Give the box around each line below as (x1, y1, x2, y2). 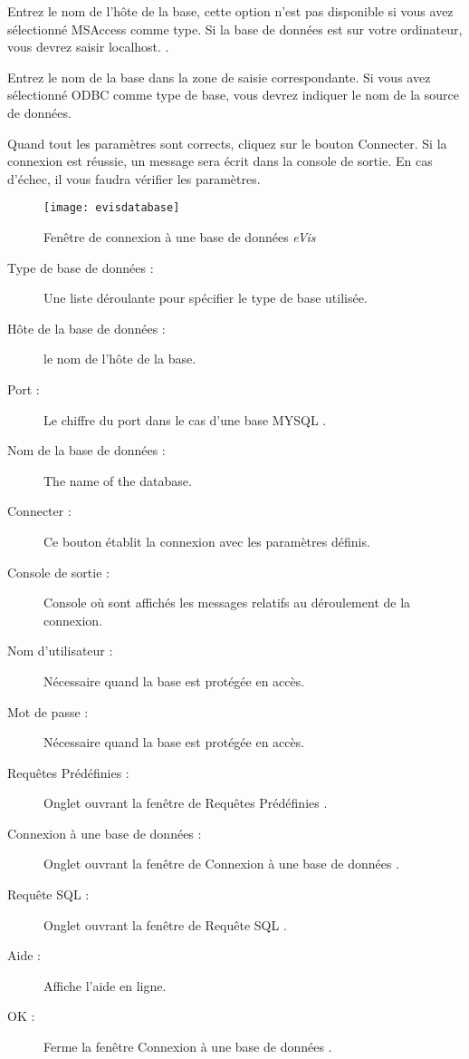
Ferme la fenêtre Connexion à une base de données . (43, 1037, 332, 1056)
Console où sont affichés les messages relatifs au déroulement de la (43, 593, 411, 612)
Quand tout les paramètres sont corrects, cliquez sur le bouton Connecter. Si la (7, 133, 447, 152)
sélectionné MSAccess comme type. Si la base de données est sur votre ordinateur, (7, 19, 463, 38)
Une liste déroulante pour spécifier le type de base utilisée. (43, 288, 368, 307)
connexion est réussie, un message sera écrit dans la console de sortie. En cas (7, 151, 433, 170)
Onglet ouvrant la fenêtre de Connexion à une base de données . (43, 854, 400, 873)
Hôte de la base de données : (7, 318, 166, 337)
